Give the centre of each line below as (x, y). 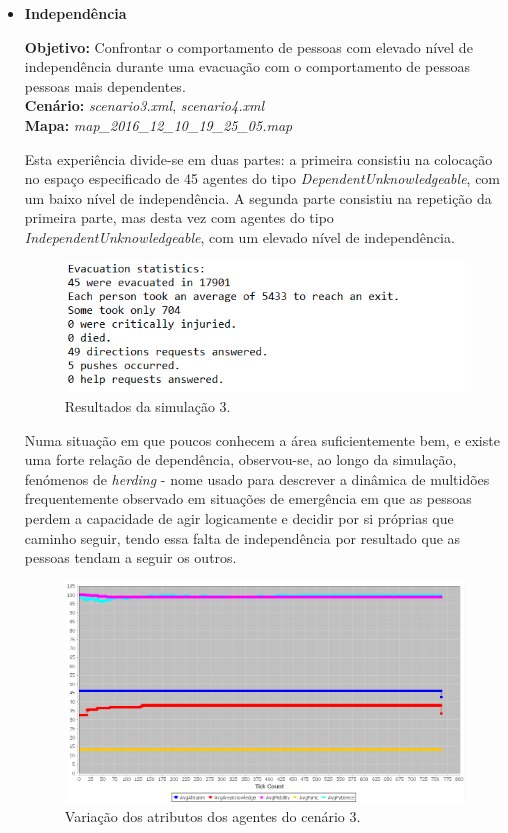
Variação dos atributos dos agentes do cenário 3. (212, 815)
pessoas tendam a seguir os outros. (130, 557)
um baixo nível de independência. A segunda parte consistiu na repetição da (258, 197)
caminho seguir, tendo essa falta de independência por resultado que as (242, 537)
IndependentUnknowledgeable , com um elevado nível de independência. (239, 236)
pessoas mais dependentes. (105, 85)
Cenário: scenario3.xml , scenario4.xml (144, 105)
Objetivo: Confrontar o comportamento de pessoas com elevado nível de (248, 46)
